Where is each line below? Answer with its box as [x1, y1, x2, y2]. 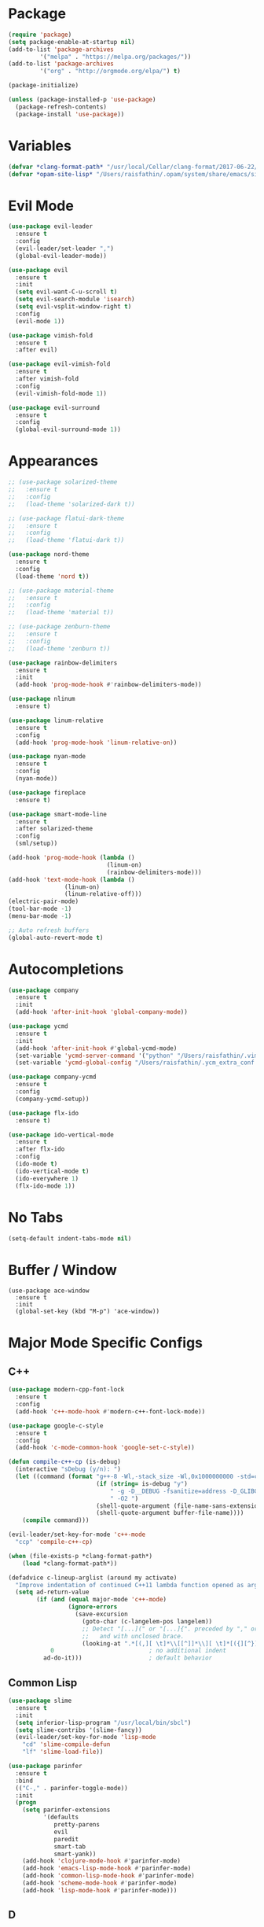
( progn [15, 1799, 37, 1807]
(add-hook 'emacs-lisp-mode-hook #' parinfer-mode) [22, 1865, 192, 1873]
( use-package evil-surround [8, 403, 101, 411]
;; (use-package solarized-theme [8, 478, 118, 486]
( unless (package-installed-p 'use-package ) [8, 96, 156, 104]
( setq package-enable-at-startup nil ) [8, 38, 135, 46]
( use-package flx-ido [8, 1109, 79, 1117]
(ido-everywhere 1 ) [15, 1174, 79, 1182]
